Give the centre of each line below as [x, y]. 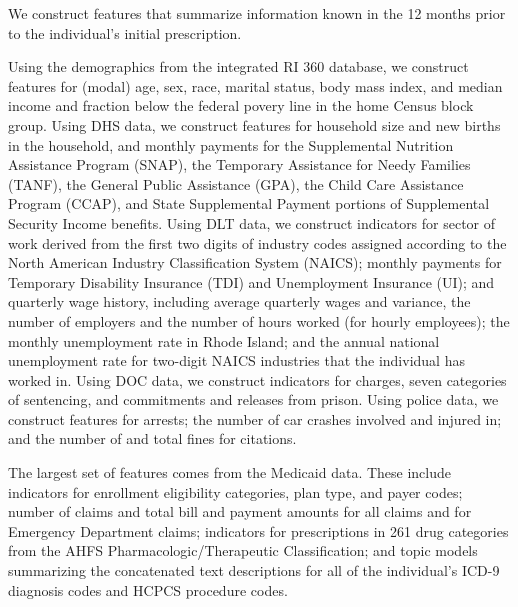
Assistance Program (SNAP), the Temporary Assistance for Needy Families [239, 164]
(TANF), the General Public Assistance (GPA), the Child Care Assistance [236, 183]
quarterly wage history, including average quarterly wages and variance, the [239, 301]
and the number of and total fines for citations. [152, 438]
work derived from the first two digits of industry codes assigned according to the [257, 242]
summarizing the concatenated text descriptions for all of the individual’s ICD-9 [254, 570]
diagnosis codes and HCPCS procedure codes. [148, 589]
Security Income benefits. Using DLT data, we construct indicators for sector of [252, 222]
